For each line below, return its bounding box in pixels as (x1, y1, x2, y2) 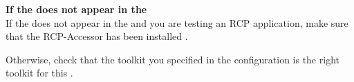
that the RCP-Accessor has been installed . (6, 29, 188, 43)
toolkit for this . (6, 65, 73, 80)
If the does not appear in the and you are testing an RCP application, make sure (6, 15, 348, 30)
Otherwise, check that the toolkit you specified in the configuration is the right (6, 52, 339, 66)
